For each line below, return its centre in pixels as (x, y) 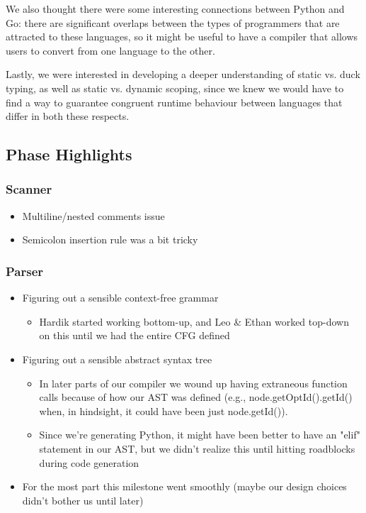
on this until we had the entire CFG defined (135, 335)
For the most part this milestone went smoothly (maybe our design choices (184, 486)
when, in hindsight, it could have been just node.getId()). (164, 410)
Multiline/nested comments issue (93, 215)
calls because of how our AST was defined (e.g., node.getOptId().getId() (196, 397)
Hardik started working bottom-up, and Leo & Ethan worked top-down (194, 321)
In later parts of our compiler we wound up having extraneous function (193, 383)
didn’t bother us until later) (83, 500)
